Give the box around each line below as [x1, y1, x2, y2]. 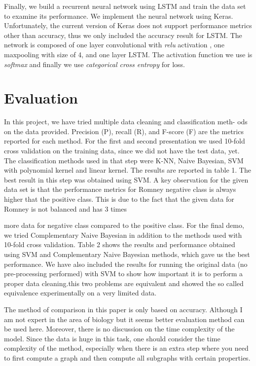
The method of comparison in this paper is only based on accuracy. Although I [4, 304, 243, 314]
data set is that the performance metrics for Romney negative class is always [4, 184, 236, 194]
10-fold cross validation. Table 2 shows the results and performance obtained [4, 239, 235, 250]
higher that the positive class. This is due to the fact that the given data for [4, 194, 234, 204]
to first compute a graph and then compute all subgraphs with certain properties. [4, 352, 251, 363]
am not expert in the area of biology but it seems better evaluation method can [4, 314, 245, 324]
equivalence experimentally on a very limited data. [4, 288, 157, 298]
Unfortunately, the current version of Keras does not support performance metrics [4, 20, 252, 31]
